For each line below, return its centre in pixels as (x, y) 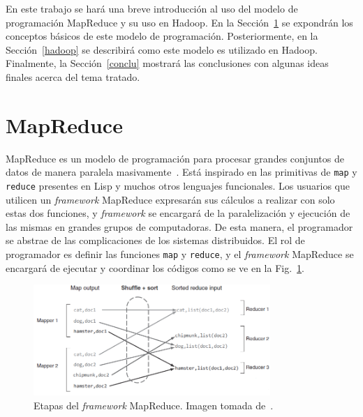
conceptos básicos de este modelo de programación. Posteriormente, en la (162, 36)
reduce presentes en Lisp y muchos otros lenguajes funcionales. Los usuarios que (178, 185)
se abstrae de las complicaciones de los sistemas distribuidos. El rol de (155, 240)
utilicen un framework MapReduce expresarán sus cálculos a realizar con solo (170, 199)
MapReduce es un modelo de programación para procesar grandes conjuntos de (175, 158)
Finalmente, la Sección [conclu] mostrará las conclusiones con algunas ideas (167, 63)
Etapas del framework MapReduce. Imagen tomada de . (154, 405)
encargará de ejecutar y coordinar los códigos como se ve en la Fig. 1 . (155, 267)
